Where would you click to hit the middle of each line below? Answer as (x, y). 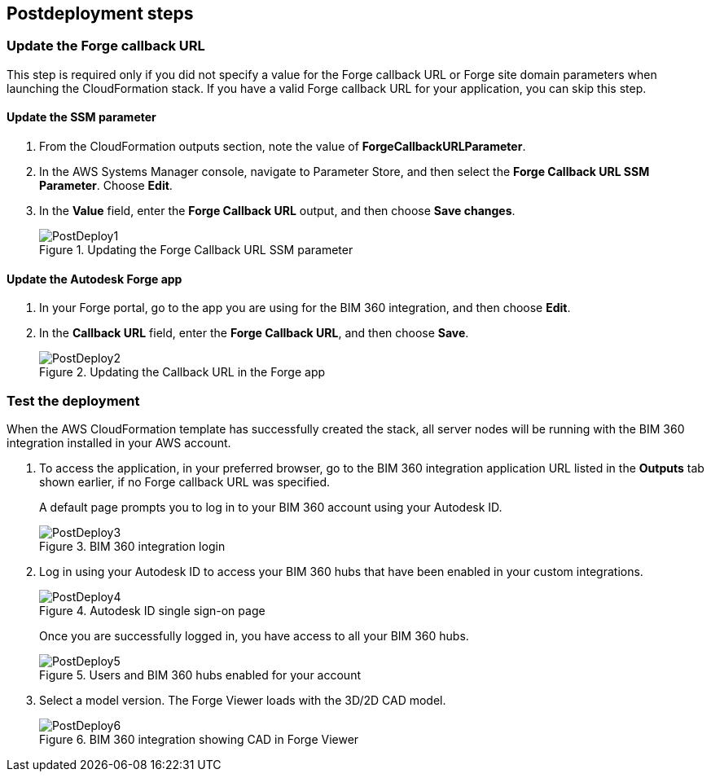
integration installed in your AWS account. (119, 442)
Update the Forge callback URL (106, 46)
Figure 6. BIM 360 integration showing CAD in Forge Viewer (199, 739)
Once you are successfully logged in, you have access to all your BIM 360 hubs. (254, 635)
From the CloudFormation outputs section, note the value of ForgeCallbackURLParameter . (283, 147)
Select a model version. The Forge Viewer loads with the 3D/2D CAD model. (243, 700)
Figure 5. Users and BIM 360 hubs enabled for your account (200, 675)
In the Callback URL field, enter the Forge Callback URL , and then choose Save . (254, 333)
